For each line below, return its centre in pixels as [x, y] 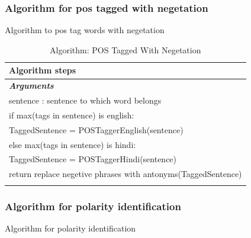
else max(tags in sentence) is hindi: [73, 144]
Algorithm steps [43, 70]
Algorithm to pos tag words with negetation [85, 30]
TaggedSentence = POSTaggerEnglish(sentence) [96, 129]
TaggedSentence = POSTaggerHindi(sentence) [93, 159]
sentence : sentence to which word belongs [85, 100]
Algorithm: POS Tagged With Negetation [125, 49]
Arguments [31, 86]
